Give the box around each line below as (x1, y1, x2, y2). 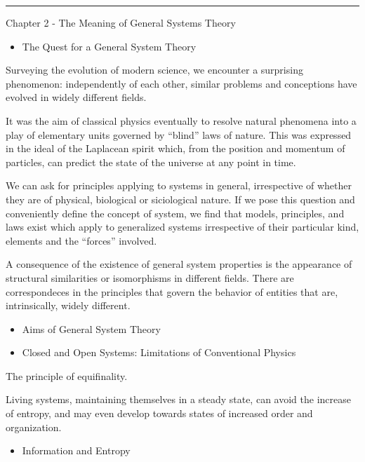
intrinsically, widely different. (6, 298, 131, 313)
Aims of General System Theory (22, 321, 161, 336)
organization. (6, 419, 62, 434)
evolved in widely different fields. (6, 90, 147, 104)
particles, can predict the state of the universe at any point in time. (6, 154, 296, 169)
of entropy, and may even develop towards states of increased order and (6, 406, 313, 421)
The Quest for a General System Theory (22, 39, 197, 53)
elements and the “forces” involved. (6, 233, 157, 247)
